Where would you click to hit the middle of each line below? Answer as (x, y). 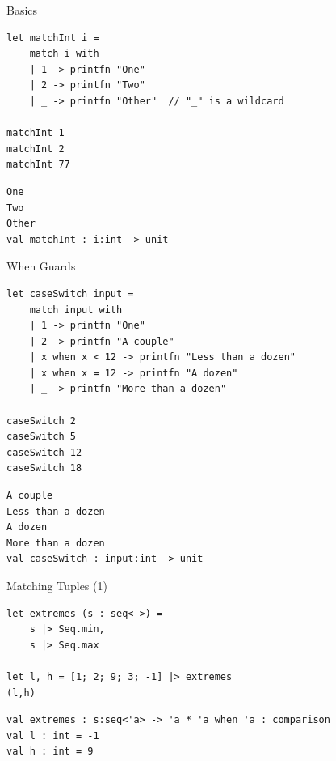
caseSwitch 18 (44, 468)
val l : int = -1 (53, 735)
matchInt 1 (36, 133)
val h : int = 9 (50, 752)
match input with (76, 310)
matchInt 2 (36, 149)
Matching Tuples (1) (57, 585)
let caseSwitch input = (70, 293)
